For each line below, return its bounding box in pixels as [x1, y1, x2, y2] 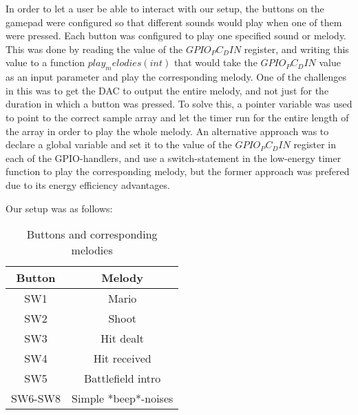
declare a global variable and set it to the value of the [6, 137, 232, 152]
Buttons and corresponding [26, 226, 158, 243]
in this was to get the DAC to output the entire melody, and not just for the [6, 83, 329, 97]
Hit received [93, 350, 151, 367]
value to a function [6, 55, 85, 70]
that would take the [173, 55, 257, 70]
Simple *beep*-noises [72, 390, 173, 407]
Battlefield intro [83, 370, 161, 387]
